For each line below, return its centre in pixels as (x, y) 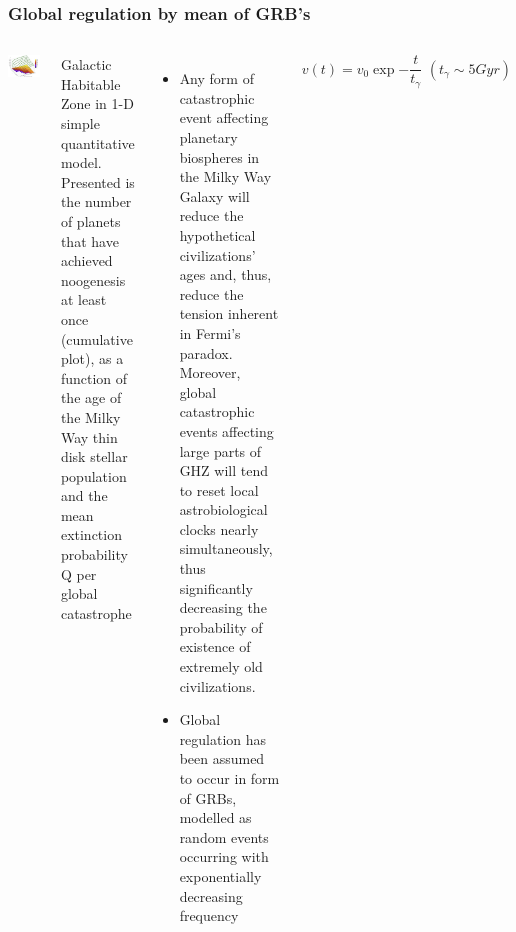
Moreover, (210, 372)
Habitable (90, 83)
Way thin (89, 436)
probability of (221, 626)
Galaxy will (214, 195)
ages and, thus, (225, 274)
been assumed (222, 758)
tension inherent (229, 313)
